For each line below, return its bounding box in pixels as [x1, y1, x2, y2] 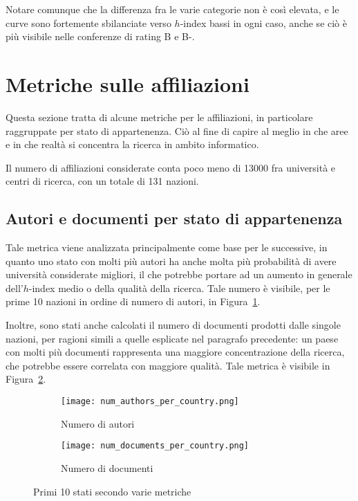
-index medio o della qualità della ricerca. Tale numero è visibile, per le [28, 280, 330, 295]
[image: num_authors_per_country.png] [61, 397, 239, 407]
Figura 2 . [6, 372, 46, 386]
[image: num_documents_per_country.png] [61, 441, 249, 451]
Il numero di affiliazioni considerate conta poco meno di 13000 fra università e [6, 160, 336, 174]
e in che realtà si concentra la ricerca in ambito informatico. [6, 137, 259, 152]
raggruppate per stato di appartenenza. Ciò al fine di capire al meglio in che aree [6, 123, 348, 138]
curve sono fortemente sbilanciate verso [6, 15, 171, 30]
